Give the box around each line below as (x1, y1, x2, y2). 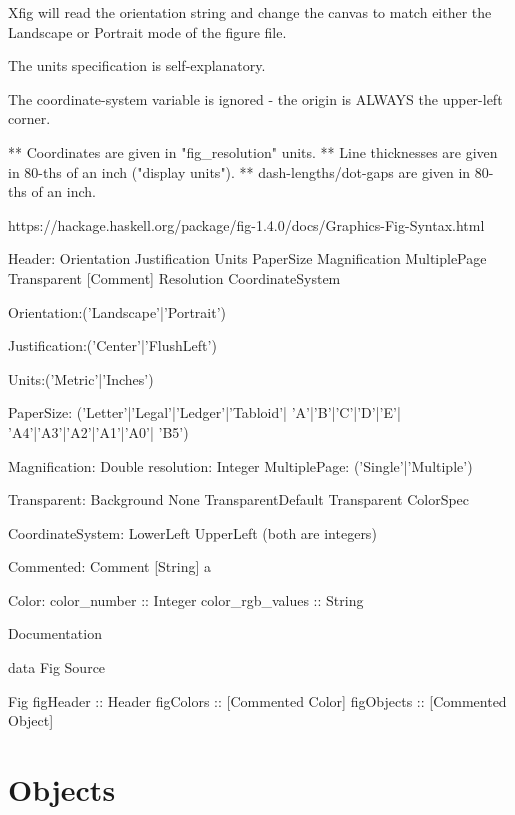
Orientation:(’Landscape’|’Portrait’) (8, 301, 227, 322)
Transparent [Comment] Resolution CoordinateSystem (8, 267, 341, 288)
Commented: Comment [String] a (8, 556, 212, 577)
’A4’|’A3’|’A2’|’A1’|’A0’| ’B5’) (8, 421, 189, 442)
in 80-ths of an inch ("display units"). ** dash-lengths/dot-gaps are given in (8, 161, 471, 182)
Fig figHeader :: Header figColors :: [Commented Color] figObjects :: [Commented (8, 690, 507, 711)
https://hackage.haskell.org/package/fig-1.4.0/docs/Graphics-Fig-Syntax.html (8, 214, 485, 235)
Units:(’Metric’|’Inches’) (8, 368, 154, 389)
